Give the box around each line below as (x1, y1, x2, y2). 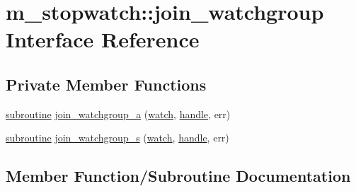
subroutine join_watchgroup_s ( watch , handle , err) (6, 130, 229, 145)
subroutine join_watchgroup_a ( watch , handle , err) (6, 106, 231, 121)
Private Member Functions (6, 73, 207, 95)
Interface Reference (6, 25, 200, 54)
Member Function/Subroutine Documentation (6, 165, 351, 187)
